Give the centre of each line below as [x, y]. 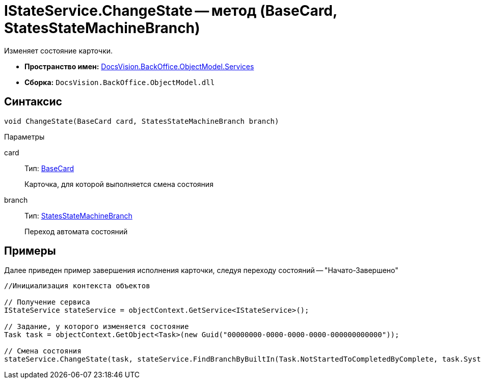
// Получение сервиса [47, 302]
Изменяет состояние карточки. [59, 50]
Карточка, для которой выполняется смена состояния [119, 184]
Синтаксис [33, 102]
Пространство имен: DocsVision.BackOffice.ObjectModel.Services [139, 66]
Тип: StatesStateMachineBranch [78, 215]
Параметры [24, 136]
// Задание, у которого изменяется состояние [97, 327]
